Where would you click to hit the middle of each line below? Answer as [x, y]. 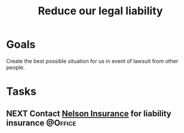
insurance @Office [41, 123]
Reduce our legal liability [100, 11]
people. [16, 67]
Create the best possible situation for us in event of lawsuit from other [92, 61]
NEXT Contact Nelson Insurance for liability [89, 114]
